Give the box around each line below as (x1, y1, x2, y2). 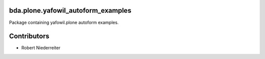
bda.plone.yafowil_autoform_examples (9, 6, 132, 15)
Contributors (9, 32, 50, 40)
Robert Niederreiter (21, 45, 61, 51)
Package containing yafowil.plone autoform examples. (9, 20, 119, 25)
